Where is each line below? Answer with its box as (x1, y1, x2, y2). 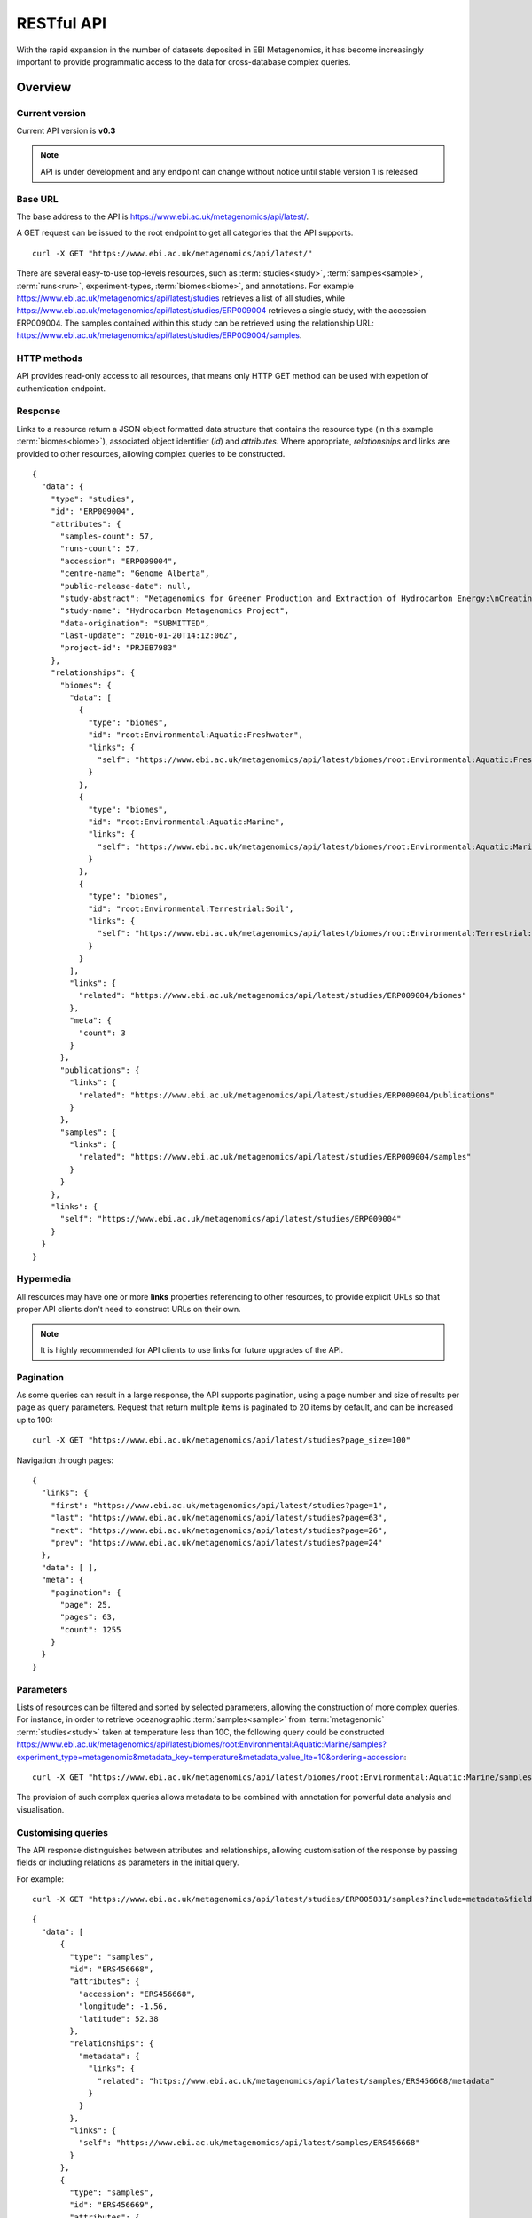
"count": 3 (78, 1027, 126, 1038)
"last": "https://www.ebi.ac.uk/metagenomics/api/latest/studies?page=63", (50, 1513, 387, 1523)
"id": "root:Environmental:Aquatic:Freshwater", (88, 730, 303, 740)
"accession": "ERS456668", (78, 1988, 197, 1999)
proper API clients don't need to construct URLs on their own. (16, 1304, 241, 1315)
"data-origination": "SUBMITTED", (59, 617, 210, 628)
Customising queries (16, 1826, 108, 1838)
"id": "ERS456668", (69, 1964, 154, 1974)
